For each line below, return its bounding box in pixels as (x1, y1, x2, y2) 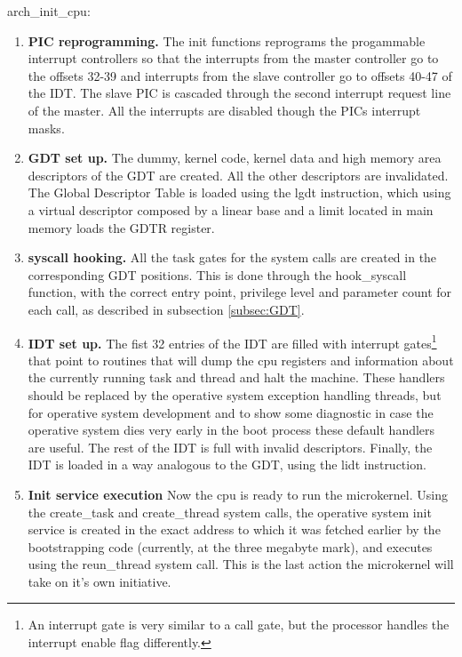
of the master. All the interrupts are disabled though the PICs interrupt (28, 100, 421, 119)
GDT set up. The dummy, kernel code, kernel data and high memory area (28, 148, 442, 167)
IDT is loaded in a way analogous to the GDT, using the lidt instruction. (28, 455, 426, 474)
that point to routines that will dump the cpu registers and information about (28, 350, 454, 369)
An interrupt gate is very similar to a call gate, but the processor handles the (28, 615, 450, 634)
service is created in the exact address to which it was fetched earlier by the (28, 520, 441, 539)
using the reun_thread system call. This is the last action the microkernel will (28, 555, 454, 573)
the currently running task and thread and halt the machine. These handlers (28, 368, 445, 387)
